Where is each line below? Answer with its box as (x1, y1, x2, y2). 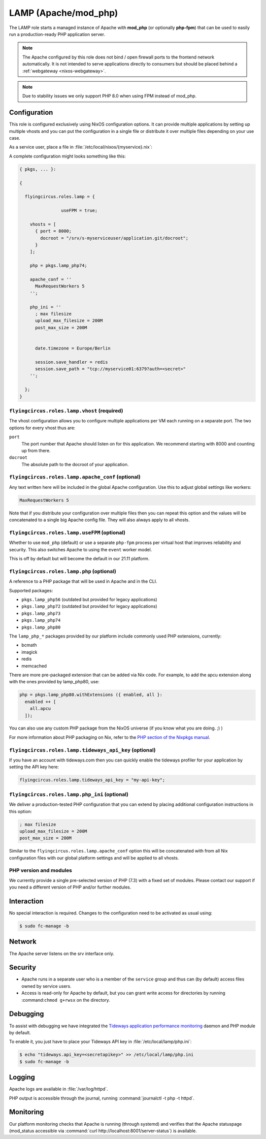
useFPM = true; (61, 208, 98, 214)
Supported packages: (9, 587, 53, 593)
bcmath (21, 642, 37, 648)
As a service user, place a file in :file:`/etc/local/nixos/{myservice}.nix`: (9, 144, 153, 150)
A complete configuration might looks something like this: (9, 153, 126, 159)
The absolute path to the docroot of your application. (21, 461, 129, 467)
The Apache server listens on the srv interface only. (9, 950, 114, 956)
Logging (9, 1073, 35, 1081)
